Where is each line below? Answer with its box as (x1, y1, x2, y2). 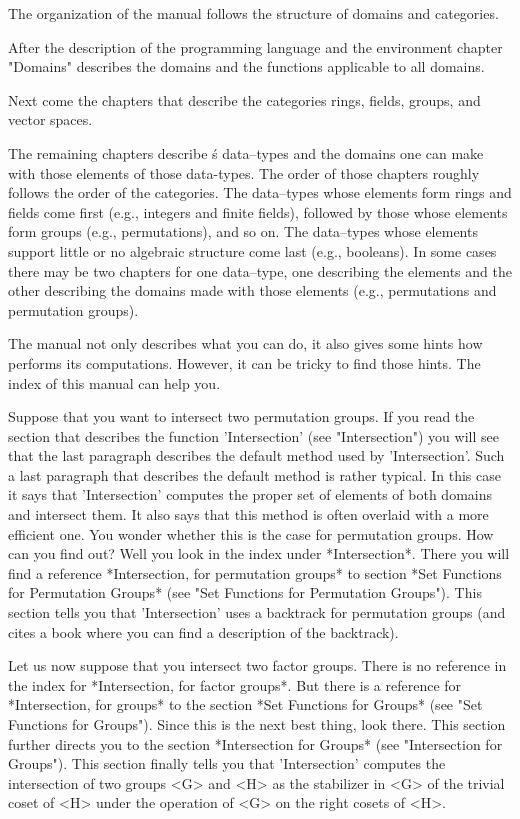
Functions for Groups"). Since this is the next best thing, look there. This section (8, 714, 506, 734)
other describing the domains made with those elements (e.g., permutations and (8, 280, 497, 301)
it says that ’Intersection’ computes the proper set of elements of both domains (8, 484, 493, 505)
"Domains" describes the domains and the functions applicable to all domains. (8, 56, 485, 77)
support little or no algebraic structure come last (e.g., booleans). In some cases (8, 240, 497, 261)
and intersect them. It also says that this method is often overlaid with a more (8, 504, 489, 525)
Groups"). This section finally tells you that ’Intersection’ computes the (8, 753, 446, 774)
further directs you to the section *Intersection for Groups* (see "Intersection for (8, 733, 503, 754)
